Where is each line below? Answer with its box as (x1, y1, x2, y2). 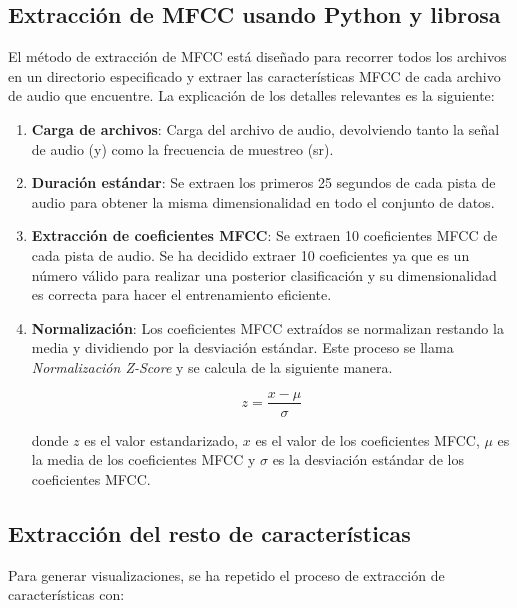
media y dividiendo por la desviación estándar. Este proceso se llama (31, 337, 454, 358)
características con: (8, 584, 125, 605)
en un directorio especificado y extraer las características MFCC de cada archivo (8, 65, 501, 86)
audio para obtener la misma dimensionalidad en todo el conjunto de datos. (31, 191, 495, 212)
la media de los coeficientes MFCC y (31, 449, 256, 470)
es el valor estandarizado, (84, 429, 239, 450)
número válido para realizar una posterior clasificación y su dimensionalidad (31, 264, 497, 285)
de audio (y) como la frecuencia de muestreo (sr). (31, 138, 334, 159)
